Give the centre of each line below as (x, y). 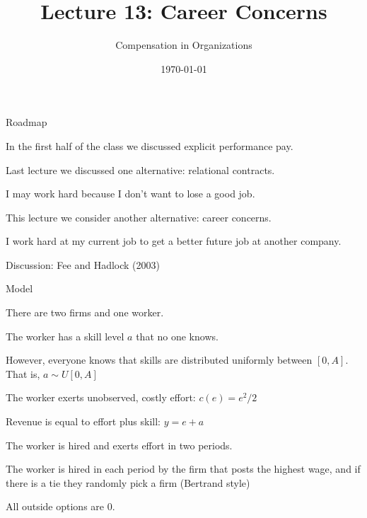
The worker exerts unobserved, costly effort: (101, 397)
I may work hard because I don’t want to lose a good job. (130, 194)
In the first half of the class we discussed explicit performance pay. (150, 145)
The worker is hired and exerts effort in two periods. (119, 445)
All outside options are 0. (60, 506)
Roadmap (27, 122)
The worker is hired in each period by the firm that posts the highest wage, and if (183, 469)
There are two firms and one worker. (85, 312)
